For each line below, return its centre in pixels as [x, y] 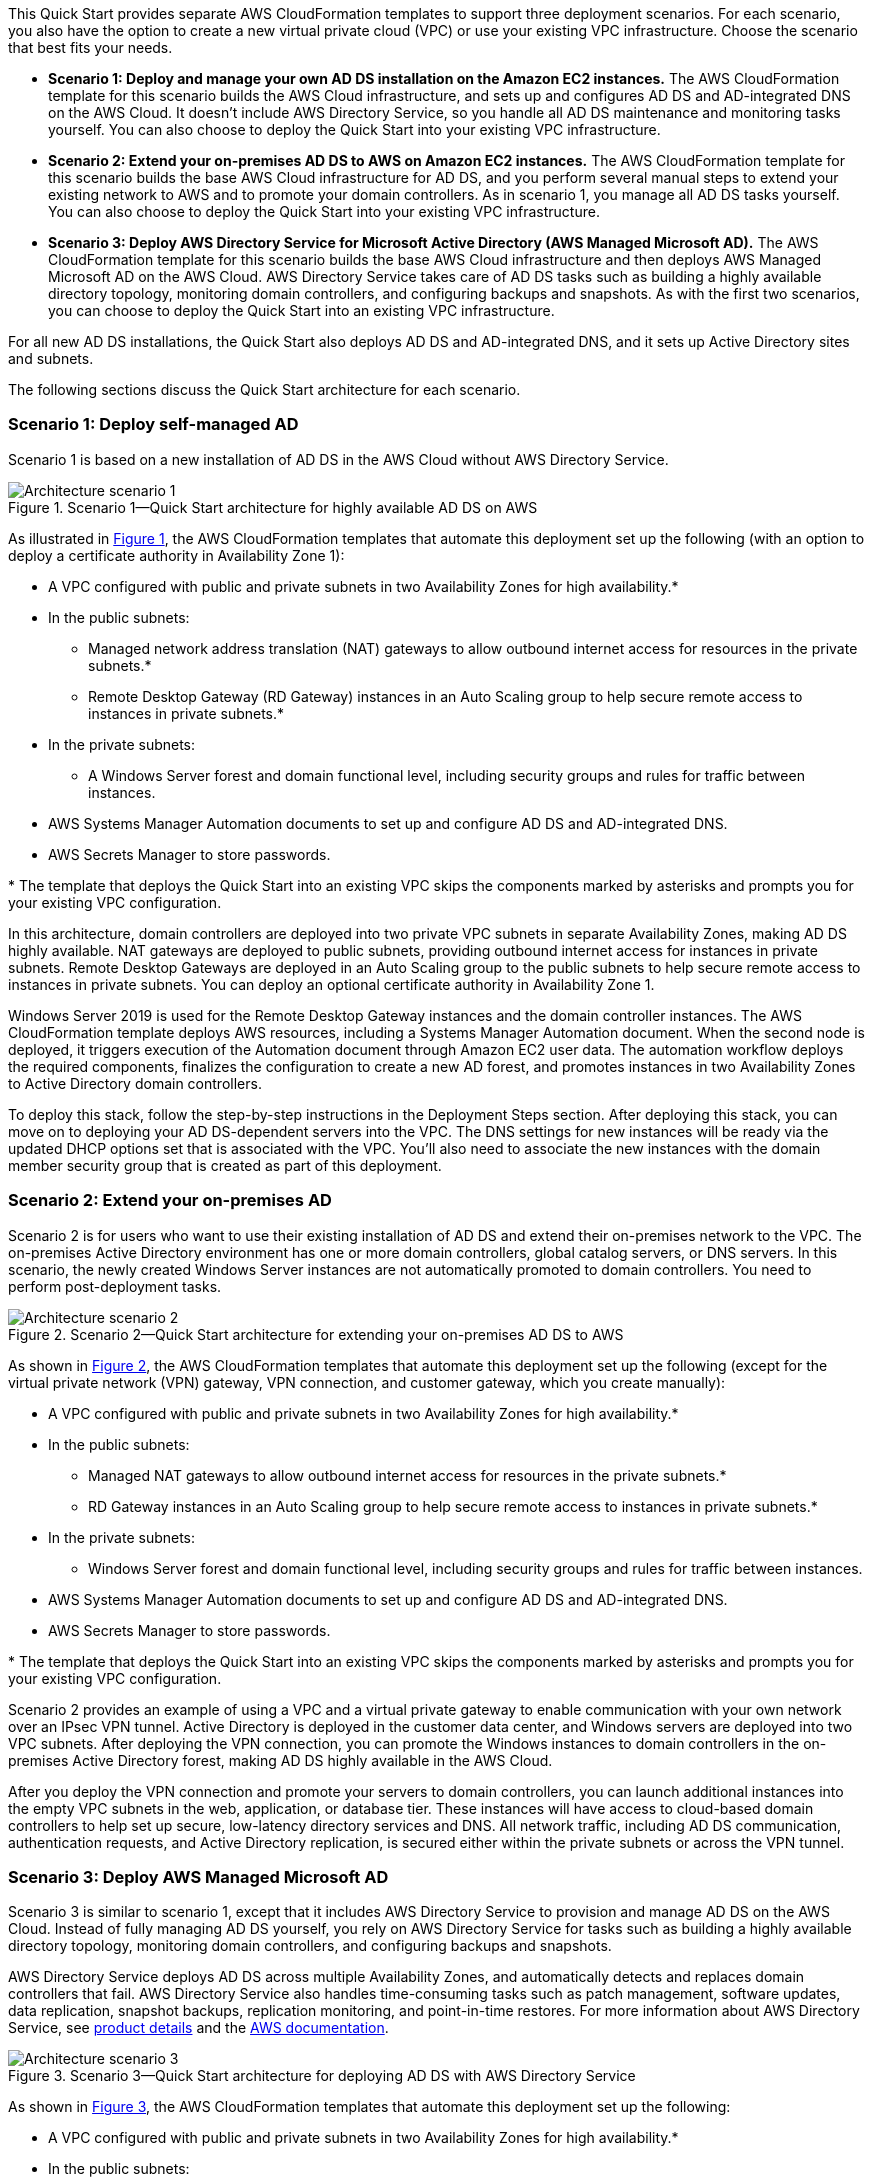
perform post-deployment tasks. [115, 1286]
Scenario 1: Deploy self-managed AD [153, 424]
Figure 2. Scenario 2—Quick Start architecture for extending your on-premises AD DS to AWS [316, 1334]
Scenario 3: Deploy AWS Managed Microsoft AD [198, 1876]
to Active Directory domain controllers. [135, 1083]
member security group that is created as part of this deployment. [225, 1165]
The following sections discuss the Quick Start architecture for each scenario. [264, 389]
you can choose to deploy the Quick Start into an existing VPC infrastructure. [301, 310]
